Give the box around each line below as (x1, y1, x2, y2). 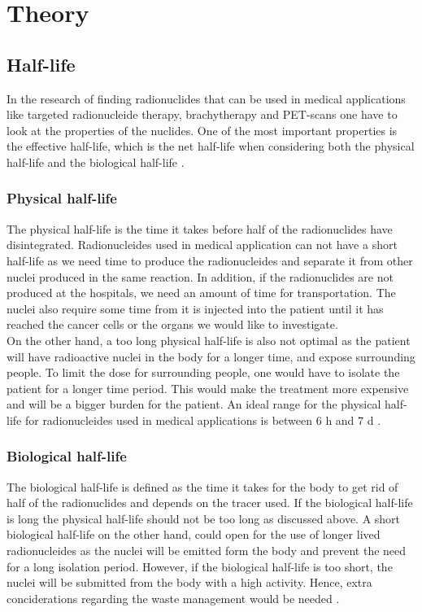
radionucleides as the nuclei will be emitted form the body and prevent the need (7, 542, 407, 559)
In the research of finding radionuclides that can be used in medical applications (7, 90, 406, 107)
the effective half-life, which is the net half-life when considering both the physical (7, 138, 415, 155)
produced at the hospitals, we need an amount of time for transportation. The (7, 284, 396, 301)
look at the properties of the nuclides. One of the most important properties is (7, 121, 398, 138)
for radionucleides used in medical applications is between (24, 411, 313, 428)
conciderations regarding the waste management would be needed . (7, 589, 340, 606)
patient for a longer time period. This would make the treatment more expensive (7, 379, 409, 396)
